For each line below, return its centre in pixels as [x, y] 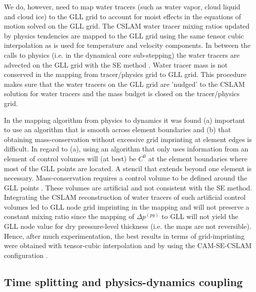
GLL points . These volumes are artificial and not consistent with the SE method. [128, 187]
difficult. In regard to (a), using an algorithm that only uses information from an [126, 149]
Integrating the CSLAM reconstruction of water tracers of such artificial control [125, 197]
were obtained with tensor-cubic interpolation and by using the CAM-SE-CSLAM [128, 245]
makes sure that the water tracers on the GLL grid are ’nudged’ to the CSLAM [125, 84]
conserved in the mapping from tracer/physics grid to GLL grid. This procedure [125, 74]
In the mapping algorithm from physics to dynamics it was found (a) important [125, 120]
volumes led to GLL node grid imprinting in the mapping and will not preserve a [127, 206]
